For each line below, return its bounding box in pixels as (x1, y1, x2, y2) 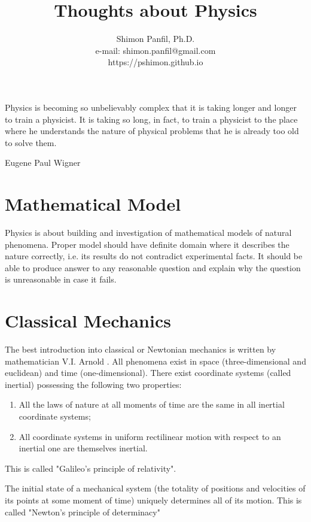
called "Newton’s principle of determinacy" (5, 505, 160, 518)
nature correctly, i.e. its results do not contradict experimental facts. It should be (5, 250, 303, 262)
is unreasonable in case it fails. (5, 273, 117, 286)
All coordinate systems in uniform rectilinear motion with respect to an (19, 430, 281, 442)
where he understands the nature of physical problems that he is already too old (5, 125, 299, 137)
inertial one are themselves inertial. (19, 442, 148, 454)
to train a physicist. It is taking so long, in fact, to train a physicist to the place (5, 113, 298, 125)
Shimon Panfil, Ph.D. (116, 32, 195, 45)
